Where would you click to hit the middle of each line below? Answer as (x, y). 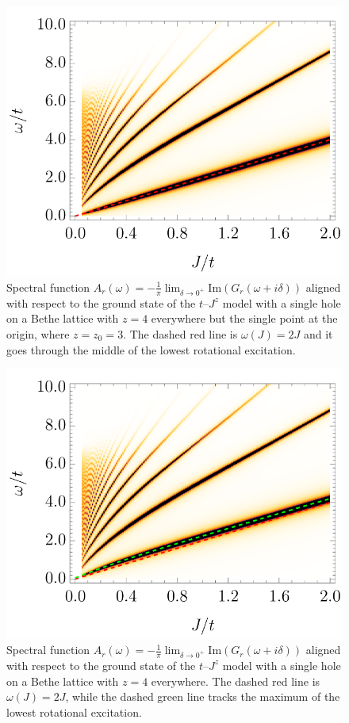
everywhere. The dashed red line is (236, 681)
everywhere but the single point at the (244, 318)
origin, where (38, 333)
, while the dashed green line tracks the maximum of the (203, 696)
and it (318, 333)
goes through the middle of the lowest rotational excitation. (151, 349)
